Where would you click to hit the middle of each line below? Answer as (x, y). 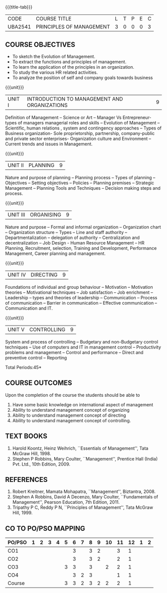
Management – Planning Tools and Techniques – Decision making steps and (83, 188)
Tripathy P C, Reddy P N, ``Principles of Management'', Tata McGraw (83, 507)
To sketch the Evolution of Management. (54, 57)
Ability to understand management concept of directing (69, 415)
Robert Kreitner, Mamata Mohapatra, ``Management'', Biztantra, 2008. (84, 491)
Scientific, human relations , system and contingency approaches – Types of (83, 128)
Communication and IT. (29, 308)
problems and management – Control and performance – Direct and (74, 352)
